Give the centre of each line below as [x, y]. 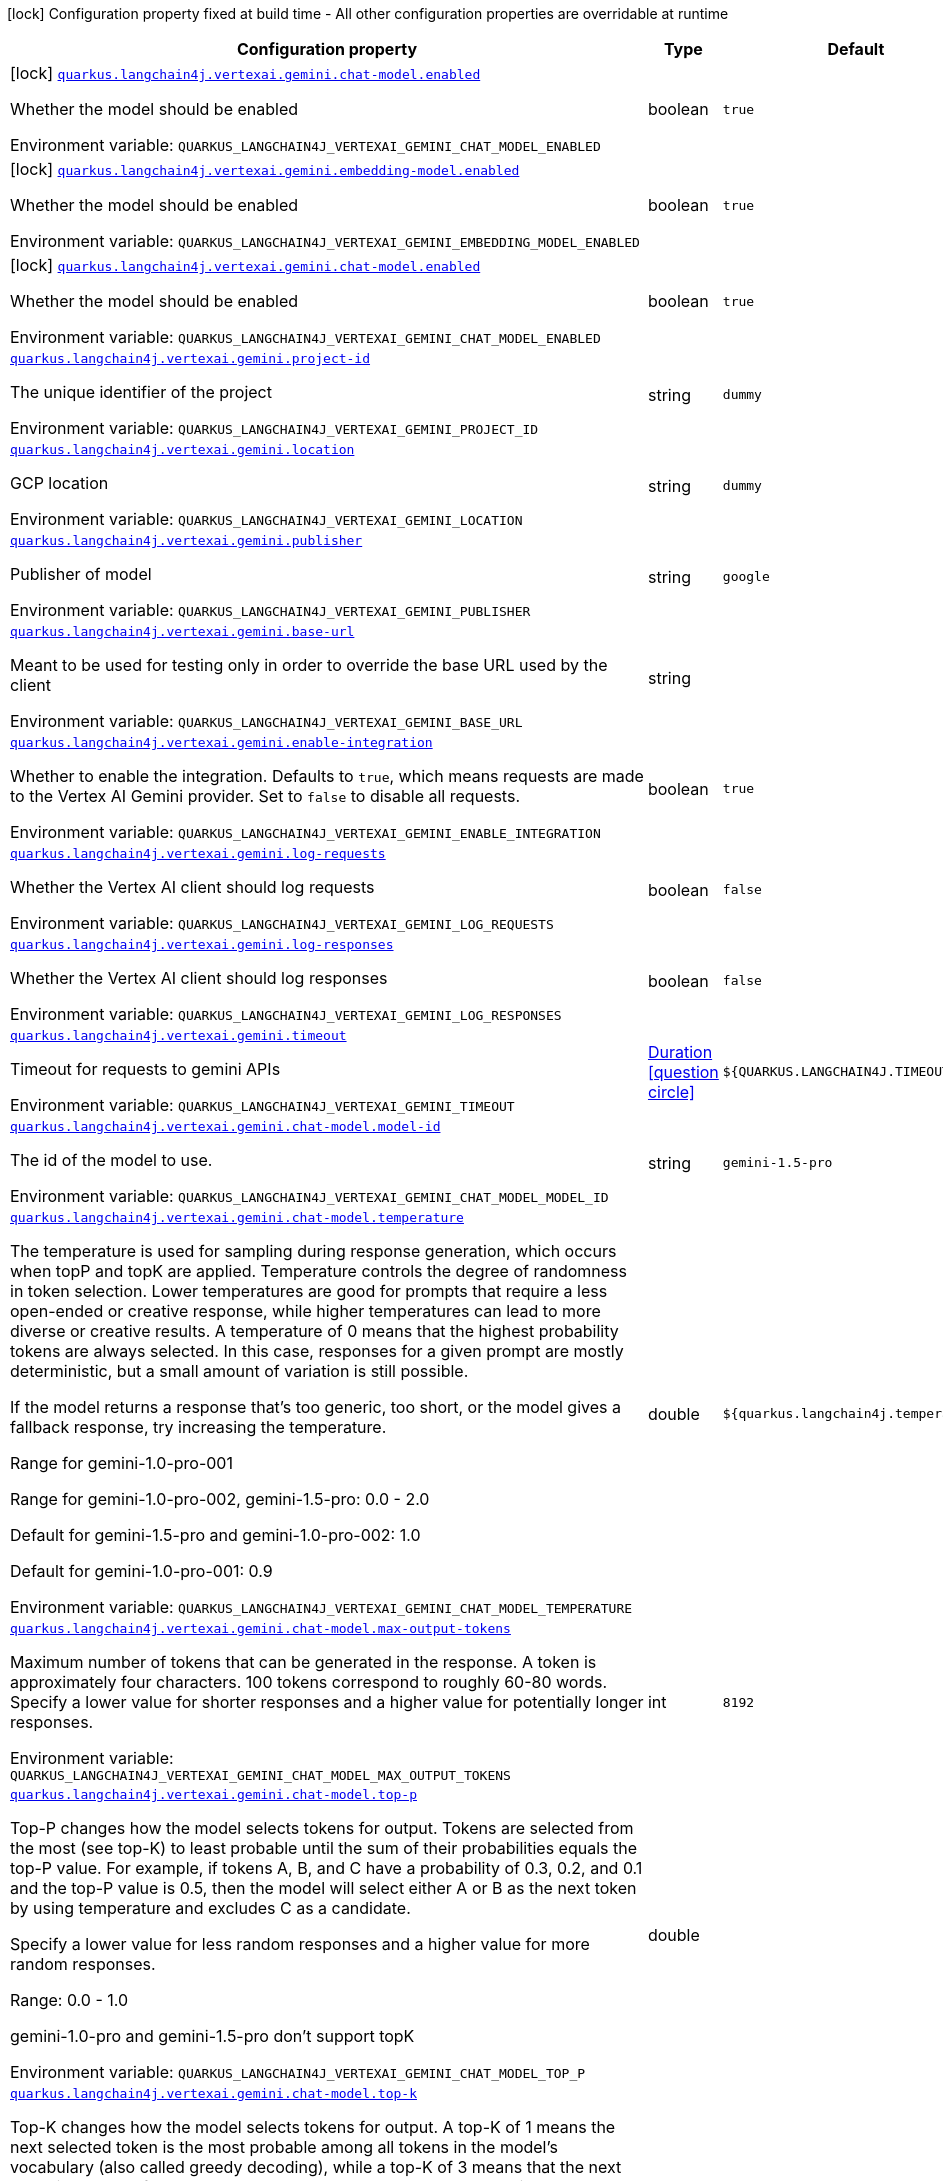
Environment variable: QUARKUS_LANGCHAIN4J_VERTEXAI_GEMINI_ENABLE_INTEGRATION [305, 832]
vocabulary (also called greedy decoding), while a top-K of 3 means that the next [316, 2167]
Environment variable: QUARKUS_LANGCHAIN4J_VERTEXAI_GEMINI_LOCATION [266, 519]
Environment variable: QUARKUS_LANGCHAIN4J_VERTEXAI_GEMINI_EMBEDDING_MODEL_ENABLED [325, 241]
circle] [671, 1091]
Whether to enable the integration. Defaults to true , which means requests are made [327, 776]
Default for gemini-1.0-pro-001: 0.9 [141, 1571]
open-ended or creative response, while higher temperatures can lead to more [305, 1311]
